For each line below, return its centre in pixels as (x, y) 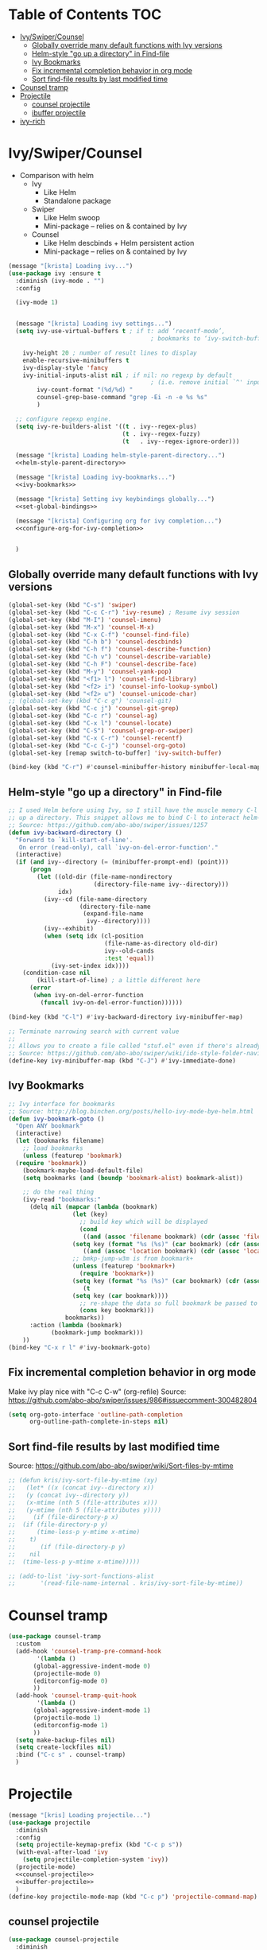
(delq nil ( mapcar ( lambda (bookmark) (93, 1207)
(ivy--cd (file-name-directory (95, 899)
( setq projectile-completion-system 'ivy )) (96, 1860)
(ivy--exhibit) (68, 929)
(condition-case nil (56, 973)
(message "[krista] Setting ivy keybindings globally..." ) (115, 499)
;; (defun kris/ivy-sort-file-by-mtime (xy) (83, 1481)
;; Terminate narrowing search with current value (94, 1031)
